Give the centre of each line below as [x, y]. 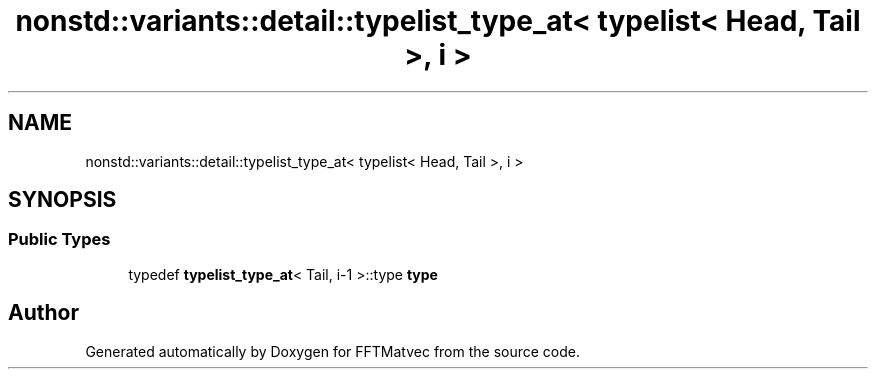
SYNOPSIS [62, 200]
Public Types [59, 239]
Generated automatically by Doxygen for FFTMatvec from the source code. [333, 351]
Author [43, 313]
